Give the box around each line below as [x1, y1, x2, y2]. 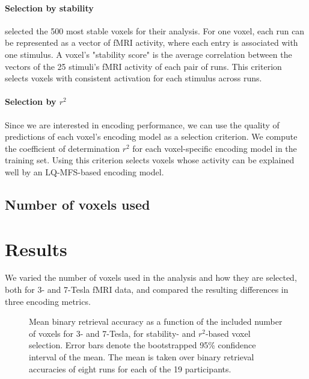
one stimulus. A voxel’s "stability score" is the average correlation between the [5, 48, 292, 60]
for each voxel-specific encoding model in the [132, 142, 297, 154]
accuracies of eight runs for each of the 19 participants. [29, 362, 231, 375]
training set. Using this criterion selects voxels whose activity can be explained [5, 154, 295, 166]
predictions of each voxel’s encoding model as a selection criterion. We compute [5, 130, 298, 143]
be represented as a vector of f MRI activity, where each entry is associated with [5, 36, 298, 49]
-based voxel [205, 327, 251, 339]
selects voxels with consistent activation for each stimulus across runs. [5, 72, 262, 84]
